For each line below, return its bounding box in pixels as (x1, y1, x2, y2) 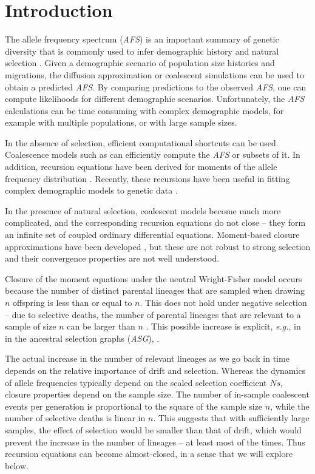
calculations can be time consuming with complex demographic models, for (5, 104, 284, 117)
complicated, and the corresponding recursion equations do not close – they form (5, 216, 306, 229)
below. (5, 459, 29, 472)
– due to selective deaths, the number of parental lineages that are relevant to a (5, 308, 301, 320)
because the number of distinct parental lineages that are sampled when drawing (5, 284, 305, 297)
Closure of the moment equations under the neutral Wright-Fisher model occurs (5, 272, 302, 285)
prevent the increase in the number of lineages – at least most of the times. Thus (5, 435, 305, 448)
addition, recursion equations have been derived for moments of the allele (5, 160, 277, 173)
